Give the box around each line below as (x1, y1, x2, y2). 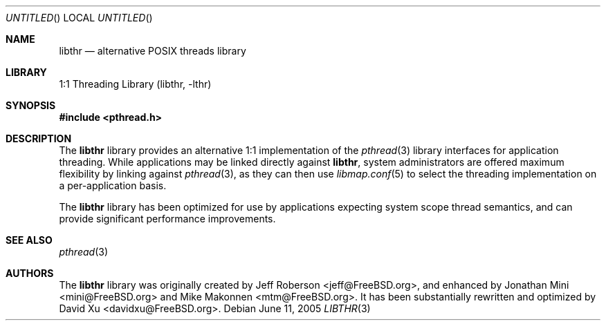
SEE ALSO (6, 234, 53, 246)
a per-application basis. (59, 180, 167, 191)
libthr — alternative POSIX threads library (59, 45, 246, 57)
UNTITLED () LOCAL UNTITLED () (6, 12, 153, 23)
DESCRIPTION (6, 133, 72, 144)
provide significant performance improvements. (59, 213, 276, 224)
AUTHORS (6, 267, 54, 279)
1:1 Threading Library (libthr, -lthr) (59, 78, 212, 90)
